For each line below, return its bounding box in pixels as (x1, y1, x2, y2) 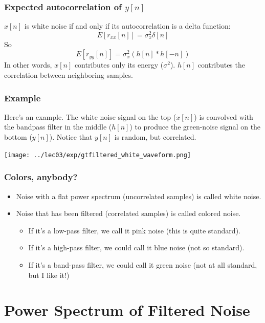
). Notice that (49, 132, 93, 142)
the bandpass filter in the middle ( (4, 121, 112, 132)
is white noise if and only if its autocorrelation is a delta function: (24, 20, 231, 31)
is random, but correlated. (114, 132, 196, 142)
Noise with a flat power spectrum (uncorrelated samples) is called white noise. (16, 190, 261, 201)
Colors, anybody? (4, 170, 78, 183)
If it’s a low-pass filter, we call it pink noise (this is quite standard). (28, 225, 240, 235)
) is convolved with (194, 111, 253, 122)
